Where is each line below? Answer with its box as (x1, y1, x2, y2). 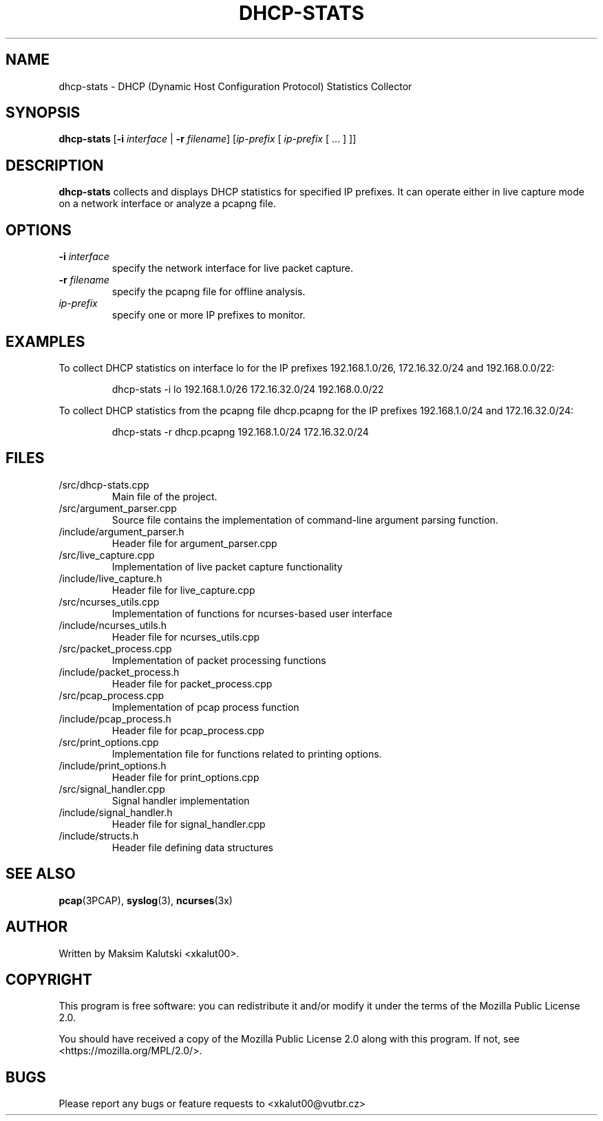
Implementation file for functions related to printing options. (112, 747, 382, 760)
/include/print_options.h (59, 759, 167, 771)
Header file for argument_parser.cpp (112, 537, 277, 549)
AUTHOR (6, 918, 68, 936)
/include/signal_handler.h (59, 806, 173, 818)
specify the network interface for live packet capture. (112, 262, 353, 275)
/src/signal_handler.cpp (59, 782, 165, 795)
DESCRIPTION (6, 156, 104, 174)
